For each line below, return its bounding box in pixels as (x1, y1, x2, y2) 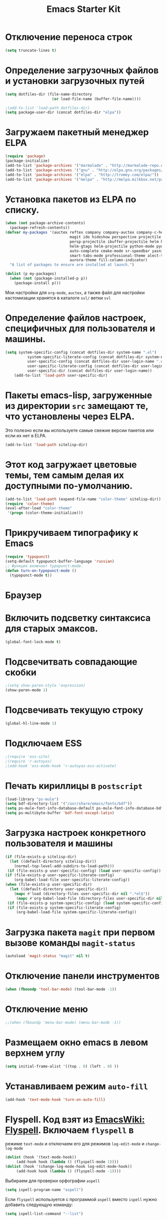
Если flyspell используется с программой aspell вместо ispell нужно (5, 1196, 158, 1202)
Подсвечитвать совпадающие (5, 656, 138, 667)
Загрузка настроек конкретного (5, 827, 146, 839)
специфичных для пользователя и (5, 322, 156, 334)
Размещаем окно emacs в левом (5, 1036, 148, 1048)
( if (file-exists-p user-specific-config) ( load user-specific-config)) (7, 868, 162, 873)
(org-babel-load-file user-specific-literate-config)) (14, 877, 130, 883)
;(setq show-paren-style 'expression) (5, 683, 85, 688)
